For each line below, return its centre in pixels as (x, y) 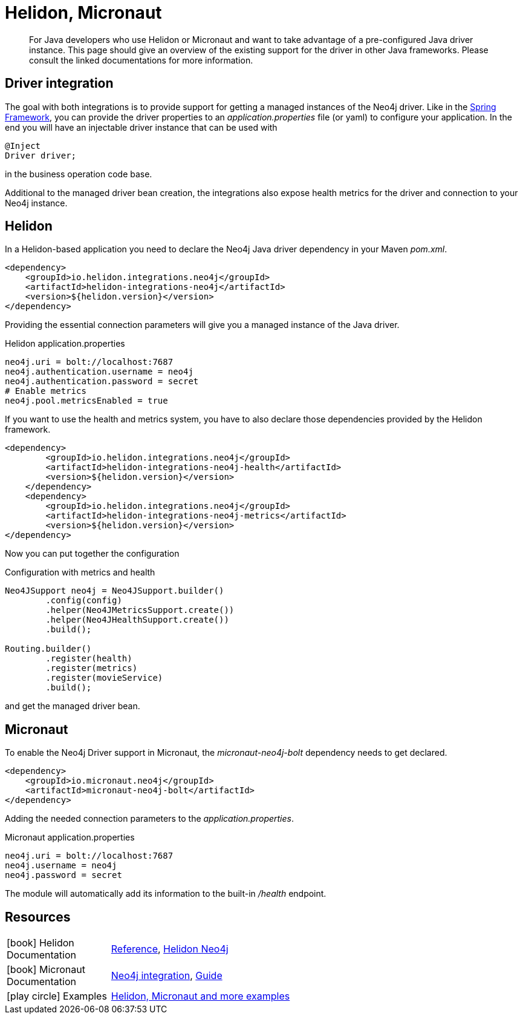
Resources (38, 917)
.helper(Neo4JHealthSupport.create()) (137, 620)
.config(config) (84, 601)
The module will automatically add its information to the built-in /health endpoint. (166, 894)
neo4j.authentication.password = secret (102, 382)
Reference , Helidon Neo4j (170, 949)
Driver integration (59, 84)
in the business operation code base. (79, 174)
